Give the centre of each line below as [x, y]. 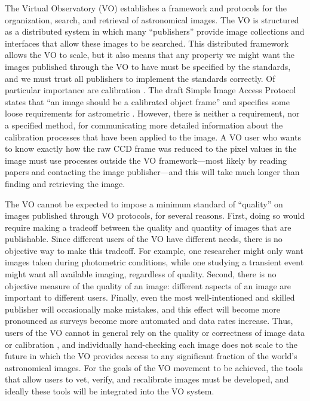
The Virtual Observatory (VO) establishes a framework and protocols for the [146, 8]
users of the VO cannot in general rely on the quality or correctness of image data [155, 333]
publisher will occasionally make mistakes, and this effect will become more [142, 309]
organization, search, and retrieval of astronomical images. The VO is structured [152, 19]
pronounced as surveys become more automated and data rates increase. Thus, [149, 321]
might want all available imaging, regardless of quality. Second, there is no [141, 274]
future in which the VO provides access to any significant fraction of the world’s [151, 356]
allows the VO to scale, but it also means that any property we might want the [150, 55]
